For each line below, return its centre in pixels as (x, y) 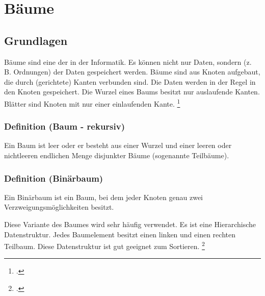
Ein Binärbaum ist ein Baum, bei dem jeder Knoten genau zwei (104, 197)
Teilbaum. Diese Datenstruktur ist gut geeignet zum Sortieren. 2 (104, 245)
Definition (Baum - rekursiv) (64, 126)
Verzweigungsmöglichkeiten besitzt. (59, 207)
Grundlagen (36, 40)
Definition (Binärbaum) (54, 178)
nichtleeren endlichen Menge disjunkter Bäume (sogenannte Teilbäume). (117, 155)
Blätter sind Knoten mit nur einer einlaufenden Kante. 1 (92, 103)
